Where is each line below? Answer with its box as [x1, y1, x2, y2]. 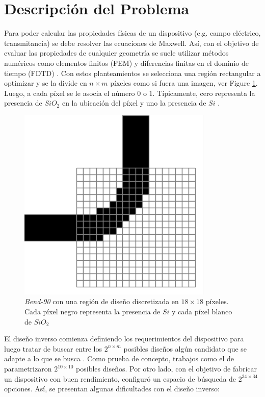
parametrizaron [4, 363, 52, 374]
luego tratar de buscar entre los [4, 343, 102, 354]
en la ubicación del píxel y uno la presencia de [62, 97, 206, 108]
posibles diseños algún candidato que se [123, 343, 247, 354]
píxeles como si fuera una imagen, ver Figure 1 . [110, 78, 258, 88]
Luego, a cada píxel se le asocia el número [4, 87, 135, 98]
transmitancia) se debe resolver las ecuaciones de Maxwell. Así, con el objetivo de [4, 37, 259, 48]
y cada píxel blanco [172, 306, 232, 317]
